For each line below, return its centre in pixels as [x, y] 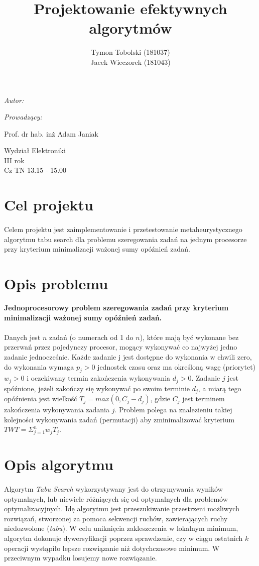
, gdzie [160, 399]
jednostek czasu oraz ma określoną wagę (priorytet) [177, 366]
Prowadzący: [23, 117]
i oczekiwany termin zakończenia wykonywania [99, 378]
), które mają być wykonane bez [189, 337]
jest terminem [204, 399]
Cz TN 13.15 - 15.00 [35, 170]
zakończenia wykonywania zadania [57, 410]
